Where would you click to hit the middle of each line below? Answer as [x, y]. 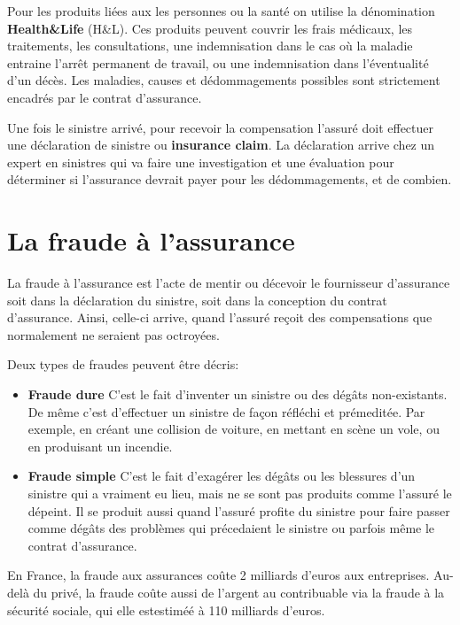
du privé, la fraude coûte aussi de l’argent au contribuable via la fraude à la [239, 592]
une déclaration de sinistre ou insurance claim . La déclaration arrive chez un [221, 145]
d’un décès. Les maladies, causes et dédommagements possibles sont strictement [224, 80]
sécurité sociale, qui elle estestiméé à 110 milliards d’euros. [166, 610]
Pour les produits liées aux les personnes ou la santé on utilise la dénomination [221, 11]
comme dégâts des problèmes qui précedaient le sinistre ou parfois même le [231, 528]
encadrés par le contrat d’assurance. [105, 97]
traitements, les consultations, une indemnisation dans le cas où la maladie [210, 46]
